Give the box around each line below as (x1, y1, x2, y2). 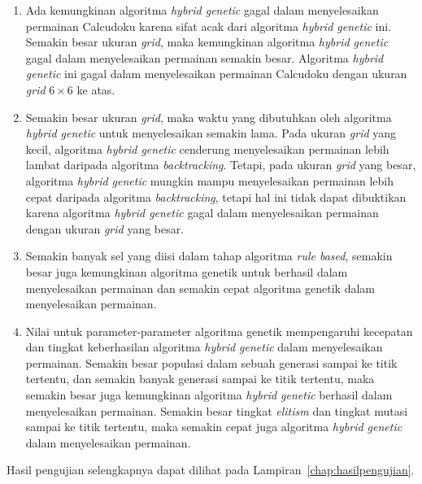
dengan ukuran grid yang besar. (25, 220, 185, 237)
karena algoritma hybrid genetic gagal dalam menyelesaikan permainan (25, 204, 379, 221)
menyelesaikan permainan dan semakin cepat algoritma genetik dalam (25, 279, 375, 296)
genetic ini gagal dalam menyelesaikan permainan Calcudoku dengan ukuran (25, 65, 407, 82)
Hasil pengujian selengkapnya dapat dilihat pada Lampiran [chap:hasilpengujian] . (7, 461, 415, 478)
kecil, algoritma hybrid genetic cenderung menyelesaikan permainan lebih (25, 140, 389, 157)
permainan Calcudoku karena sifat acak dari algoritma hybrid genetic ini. (25, 17, 392, 34)
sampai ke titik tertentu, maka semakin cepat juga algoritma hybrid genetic (25, 418, 402, 435)
